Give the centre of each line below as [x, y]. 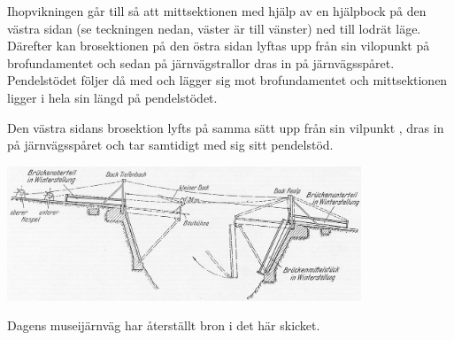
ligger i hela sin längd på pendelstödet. [112, 97]
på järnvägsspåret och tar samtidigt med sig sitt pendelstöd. [170, 145]
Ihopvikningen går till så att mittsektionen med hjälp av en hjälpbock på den [217, 11]
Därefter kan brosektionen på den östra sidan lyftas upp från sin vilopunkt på [219, 46]
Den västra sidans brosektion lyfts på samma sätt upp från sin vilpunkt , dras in [226, 127]
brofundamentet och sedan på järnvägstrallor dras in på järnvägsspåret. [201, 62]
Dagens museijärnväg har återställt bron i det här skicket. [164, 325]
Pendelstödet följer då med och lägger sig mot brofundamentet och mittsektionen [227, 80]
